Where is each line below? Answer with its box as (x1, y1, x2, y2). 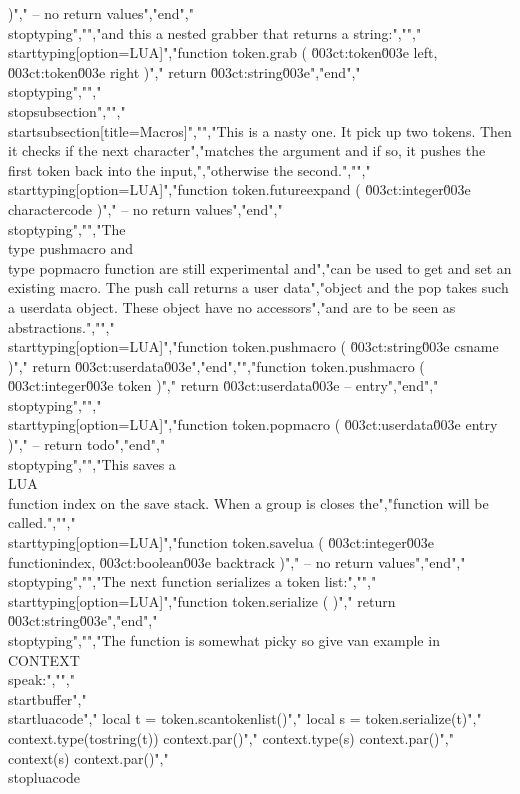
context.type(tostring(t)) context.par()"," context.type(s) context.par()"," (8, 727, 454, 748)
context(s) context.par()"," (8, 747, 169, 768)
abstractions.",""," (8, 316, 115, 337)
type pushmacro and (8, 238, 133, 259)
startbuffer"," (8, 688, 87, 709)
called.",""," (8, 512, 76, 533)
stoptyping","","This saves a (8, 453, 176, 474)
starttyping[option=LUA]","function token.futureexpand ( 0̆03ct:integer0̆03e (8, 179, 471, 200)
